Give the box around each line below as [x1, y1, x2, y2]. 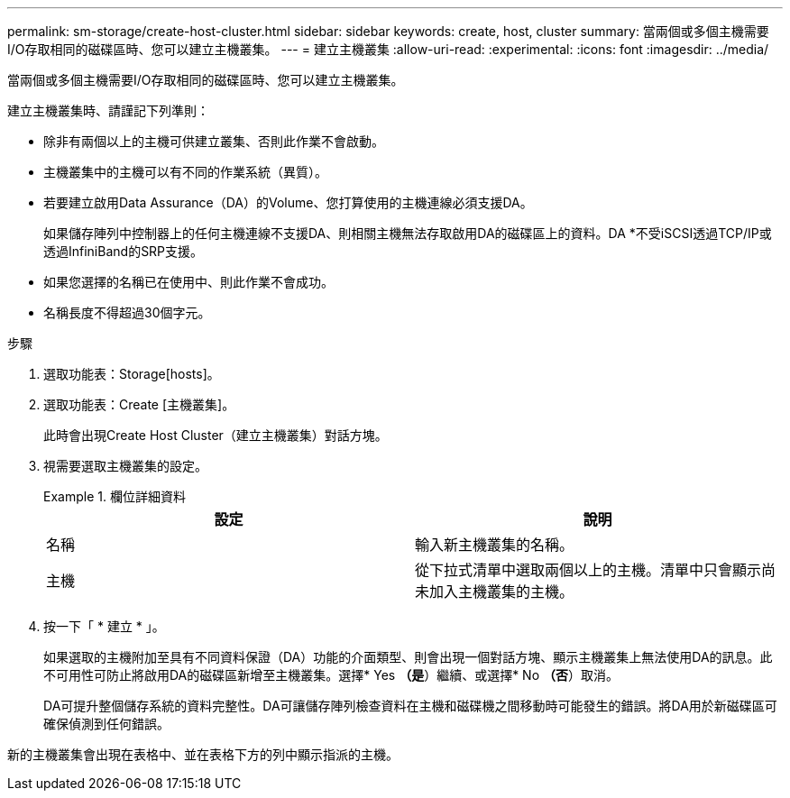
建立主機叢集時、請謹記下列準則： [7, 103, 209, 118]
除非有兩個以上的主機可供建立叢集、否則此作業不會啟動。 [43, 133, 384, 149]
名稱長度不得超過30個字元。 [43, 305, 211, 320]
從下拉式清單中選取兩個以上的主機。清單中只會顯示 [415, 561, 762, 579]
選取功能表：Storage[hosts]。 [43, 366, 220, 381]
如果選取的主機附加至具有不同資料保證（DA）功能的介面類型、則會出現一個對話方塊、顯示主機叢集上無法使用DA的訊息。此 [43, 649, 773, 665]
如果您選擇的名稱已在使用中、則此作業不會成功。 [43, 274, 334, 289]
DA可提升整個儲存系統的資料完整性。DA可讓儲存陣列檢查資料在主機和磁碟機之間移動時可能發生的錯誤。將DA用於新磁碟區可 [43, 698, 777, 713]
